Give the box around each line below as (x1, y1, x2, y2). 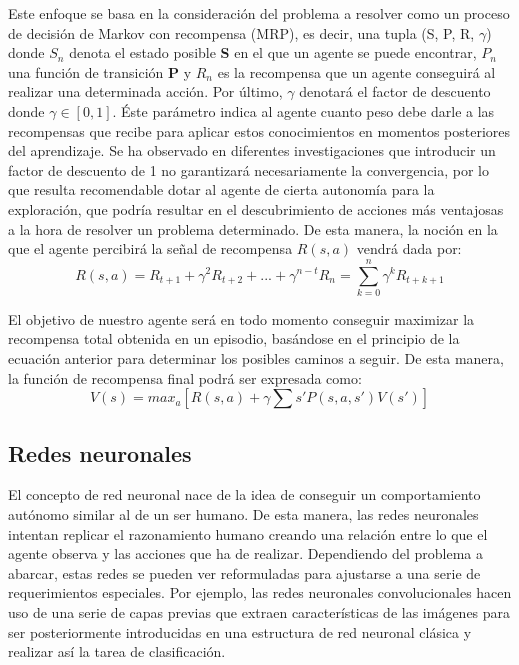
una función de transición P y (8, 61, 192, 82)
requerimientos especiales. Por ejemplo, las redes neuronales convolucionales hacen (8, 582, 512, 603)
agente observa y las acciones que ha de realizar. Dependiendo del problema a (8, 543, 483, 564)
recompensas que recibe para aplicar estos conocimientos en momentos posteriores (8, 120, 511, 141)
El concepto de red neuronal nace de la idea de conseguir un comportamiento (8, 484, 481, 505)
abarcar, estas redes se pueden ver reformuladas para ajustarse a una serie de (8, 562, 481, 583)
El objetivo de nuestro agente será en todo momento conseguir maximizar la (8, 308, 475, 329)
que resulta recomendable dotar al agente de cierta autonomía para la (8, 179, 435, 200)
